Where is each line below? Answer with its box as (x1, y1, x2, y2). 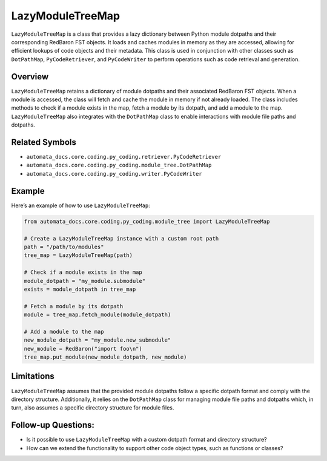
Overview (11, 71, 49, 82)
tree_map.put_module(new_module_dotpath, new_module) (24, 354, 187, 360)
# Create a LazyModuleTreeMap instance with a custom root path (24, 235, 219, 242)
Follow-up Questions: (11, 420, 95, 430)
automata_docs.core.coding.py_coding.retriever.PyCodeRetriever (26, 153, 222, 161)
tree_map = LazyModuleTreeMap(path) (24, 252, 133, 259)
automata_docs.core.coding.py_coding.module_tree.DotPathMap (26, 162, 212, 169)
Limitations (11, 371, 54, 382)
